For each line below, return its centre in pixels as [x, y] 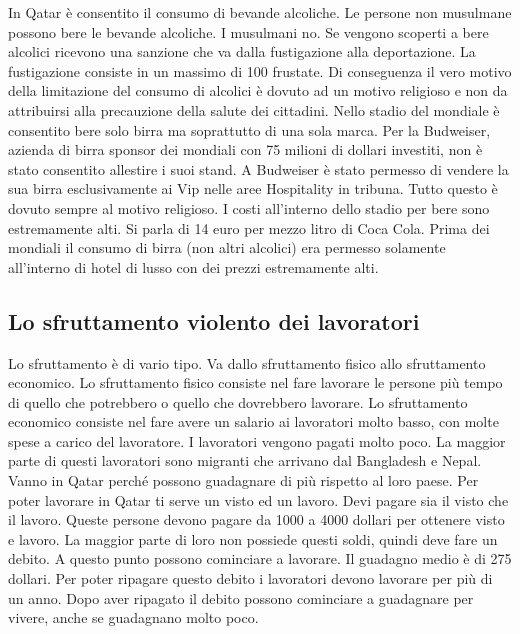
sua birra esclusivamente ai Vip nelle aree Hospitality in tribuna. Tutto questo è [253, 188]
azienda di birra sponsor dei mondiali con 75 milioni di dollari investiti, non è [245, 149]
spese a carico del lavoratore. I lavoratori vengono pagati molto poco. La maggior [257, 440]
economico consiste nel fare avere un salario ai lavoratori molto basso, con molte [253, 421]
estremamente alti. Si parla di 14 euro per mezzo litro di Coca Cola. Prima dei [249, 227]
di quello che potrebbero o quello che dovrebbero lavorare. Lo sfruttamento [238, 401]
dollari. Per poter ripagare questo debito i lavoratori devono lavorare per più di [250, 578]
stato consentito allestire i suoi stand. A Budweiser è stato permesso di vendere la [258, 168]
